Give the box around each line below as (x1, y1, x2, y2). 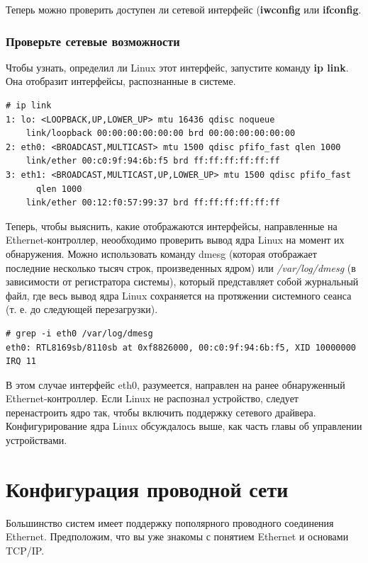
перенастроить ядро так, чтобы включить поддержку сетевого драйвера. (6, 404, 316, 419)
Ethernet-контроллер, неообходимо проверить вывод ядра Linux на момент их (6, 232, 345, 247)
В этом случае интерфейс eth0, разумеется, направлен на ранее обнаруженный (6, 377, 345, 392)
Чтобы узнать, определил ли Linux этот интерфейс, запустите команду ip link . (6, 59, 349, 74)
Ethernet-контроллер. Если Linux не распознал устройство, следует (6, 391, 299, 406)
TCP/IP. (6, 542, 45, 557)
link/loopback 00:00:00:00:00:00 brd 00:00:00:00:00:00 (26, 128, 296, 139)
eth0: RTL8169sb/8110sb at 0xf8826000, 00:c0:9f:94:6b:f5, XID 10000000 (6, 342, 356, 353)
